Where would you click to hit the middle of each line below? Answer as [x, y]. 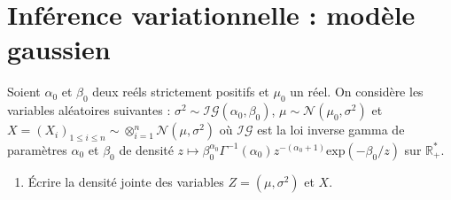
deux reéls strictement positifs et [181, 92]
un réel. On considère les [357, 92]
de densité [146, 149]
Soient [24, 92]
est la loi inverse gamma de [331, 130]
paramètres [37, 149]
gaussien [59, 49]
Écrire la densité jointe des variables [126, 181]
